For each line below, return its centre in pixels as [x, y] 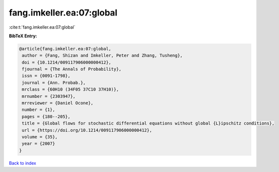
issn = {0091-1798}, [46, 76]
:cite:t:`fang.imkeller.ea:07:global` [42, 27]
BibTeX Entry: [23, 36]
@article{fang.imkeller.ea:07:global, [65, 49]
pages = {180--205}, [46, 117]
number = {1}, [39, 110]
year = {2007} [39, 144]
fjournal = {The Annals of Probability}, [72, 69]
